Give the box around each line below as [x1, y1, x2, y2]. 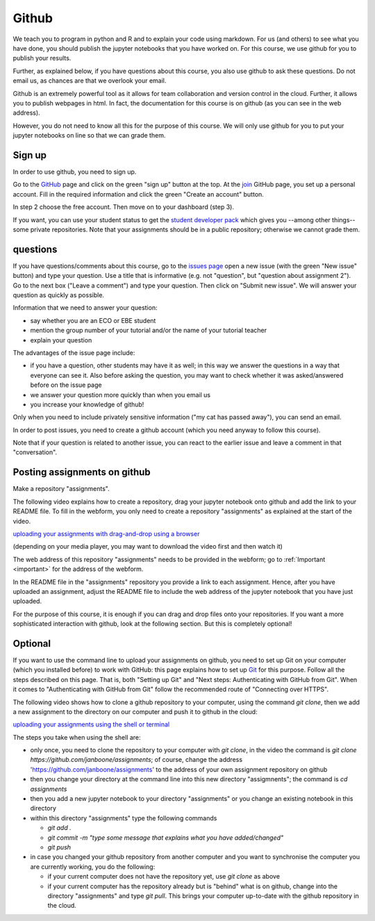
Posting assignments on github [12, 466, 151, 479]
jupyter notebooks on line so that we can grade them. [12, 131, 166, 140]
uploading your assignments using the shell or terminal [12, 720, 170, 729]
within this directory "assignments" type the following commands [30, 813, 217, 822]
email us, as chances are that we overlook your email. [12, 76, 167, 85]
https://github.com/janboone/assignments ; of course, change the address [30, 756, 243, 764]
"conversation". [12, 448, 58, 456]
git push [47, 843, 72, 851]
